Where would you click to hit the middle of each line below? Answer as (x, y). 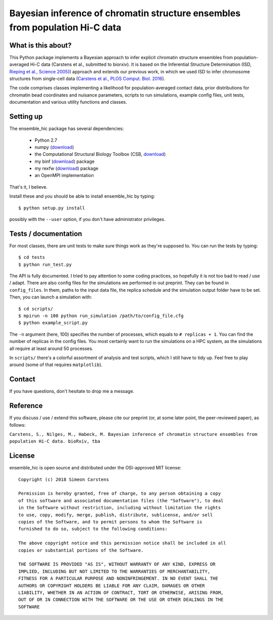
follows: (17, 425)
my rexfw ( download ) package (66, 168)
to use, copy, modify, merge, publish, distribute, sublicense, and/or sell (116, 515)
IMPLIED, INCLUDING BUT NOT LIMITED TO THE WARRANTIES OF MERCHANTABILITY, (114, 571)
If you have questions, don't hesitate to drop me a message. (72, 391)
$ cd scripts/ (36, 309)
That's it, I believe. (29, 187)
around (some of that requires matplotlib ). (56, 365)
